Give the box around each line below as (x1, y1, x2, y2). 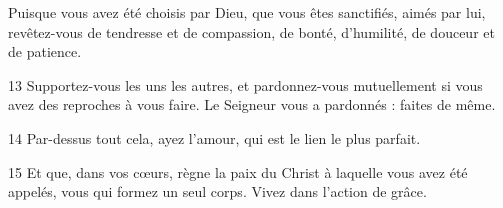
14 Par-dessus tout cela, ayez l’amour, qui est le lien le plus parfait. (8, 127, 421, 148)
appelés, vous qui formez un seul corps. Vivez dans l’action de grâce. (8, 181, 427, 202)
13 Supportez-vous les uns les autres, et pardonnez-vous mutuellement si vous (8, 74, 483, 95)
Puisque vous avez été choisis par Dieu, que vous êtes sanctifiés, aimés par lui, (8, 2, 486, 22)
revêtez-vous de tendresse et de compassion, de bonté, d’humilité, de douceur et (8, 21, 495, 42)
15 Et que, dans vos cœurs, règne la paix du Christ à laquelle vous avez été (8, 161, 468, 182)
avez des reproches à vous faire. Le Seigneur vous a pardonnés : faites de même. (8, 94, 496, 115)
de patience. (8, 41, 82, 62)
